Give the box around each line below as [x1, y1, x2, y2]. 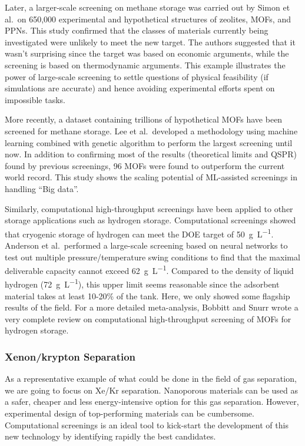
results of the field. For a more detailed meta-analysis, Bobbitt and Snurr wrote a [5, 301, 299, 313]
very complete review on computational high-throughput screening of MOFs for [5, 312, 291, 325]
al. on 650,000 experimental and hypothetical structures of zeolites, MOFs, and [5, 12, 291, 25]
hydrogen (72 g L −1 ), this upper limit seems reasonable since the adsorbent [5, 276, 280, 290]
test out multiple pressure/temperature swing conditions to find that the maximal [5, 250, 300, 263]
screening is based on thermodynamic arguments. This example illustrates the [5, 58, 286, 71]
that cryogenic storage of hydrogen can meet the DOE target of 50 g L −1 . [5, 226, 274, 240]
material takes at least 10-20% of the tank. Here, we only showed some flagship [5, 289, 290, 302]
